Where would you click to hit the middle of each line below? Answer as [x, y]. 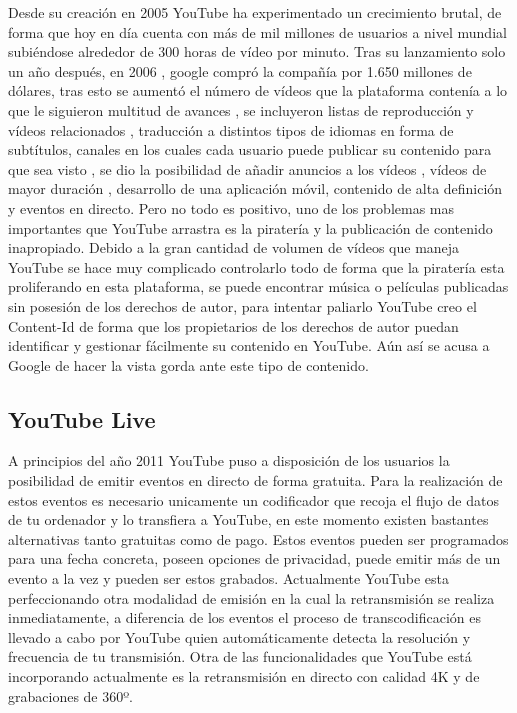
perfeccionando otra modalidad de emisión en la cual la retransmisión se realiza [251, 597]
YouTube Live [82, 418]
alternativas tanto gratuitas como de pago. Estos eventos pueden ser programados [258, 538]
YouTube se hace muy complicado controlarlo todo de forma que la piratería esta [256, 266]
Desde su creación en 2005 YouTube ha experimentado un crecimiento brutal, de [255, 12]
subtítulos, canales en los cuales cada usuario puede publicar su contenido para [250, 149]
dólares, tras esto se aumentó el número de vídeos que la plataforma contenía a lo [258, 90]
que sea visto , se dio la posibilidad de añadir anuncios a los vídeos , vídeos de [247, 168]
